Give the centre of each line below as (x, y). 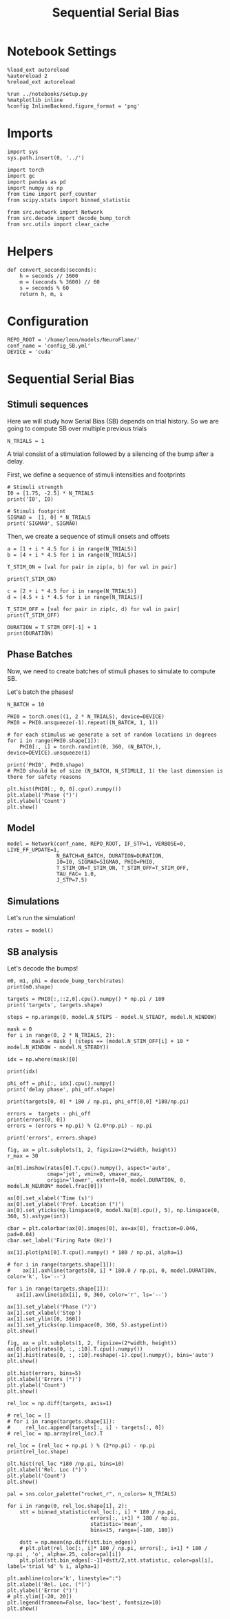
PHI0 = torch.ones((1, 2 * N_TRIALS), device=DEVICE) (86, 716)
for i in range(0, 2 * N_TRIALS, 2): (61, 1035)
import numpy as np (35, 188)
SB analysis (33, 952)
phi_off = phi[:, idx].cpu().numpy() (61, 1084)
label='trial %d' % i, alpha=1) (53, 1567)
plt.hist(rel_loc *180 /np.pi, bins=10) (66, 1464)
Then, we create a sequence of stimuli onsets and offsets (88, 536)
